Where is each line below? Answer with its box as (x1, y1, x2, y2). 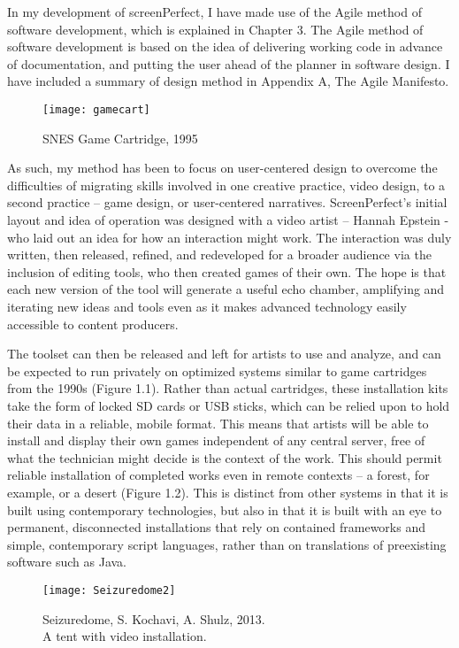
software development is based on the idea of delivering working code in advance (7, 37, 443, 56)
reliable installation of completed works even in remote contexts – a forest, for (7, 466, 430, 484)
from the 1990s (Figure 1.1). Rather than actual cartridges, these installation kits (7, 379, 448, 397)
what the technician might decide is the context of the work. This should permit (7, 448, 442, 467)
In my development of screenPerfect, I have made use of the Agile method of (7, 3, 422, 20)
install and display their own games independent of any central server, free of (7, 431, 425, 450)
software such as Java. (7, 552, 126, 571)
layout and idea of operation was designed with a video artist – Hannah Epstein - (7, 211, 449, 228)
